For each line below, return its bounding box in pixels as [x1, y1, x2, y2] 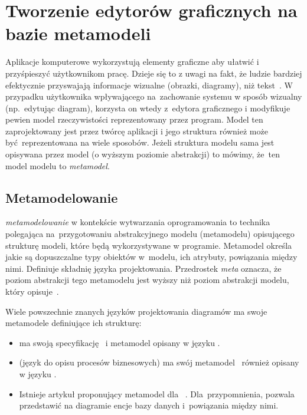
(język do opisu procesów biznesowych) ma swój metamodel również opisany [19, 356, 299, 368]
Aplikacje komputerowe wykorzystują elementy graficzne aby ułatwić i [5, 55, 259, 68]
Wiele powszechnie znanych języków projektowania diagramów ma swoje [5, 305, 267, 317]
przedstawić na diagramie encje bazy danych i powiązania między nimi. [19, 399, 279, 411]
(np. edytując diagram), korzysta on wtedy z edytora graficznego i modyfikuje [5, 101, 290, 114]
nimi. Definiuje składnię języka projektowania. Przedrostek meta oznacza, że [5, 262, 282, 274]
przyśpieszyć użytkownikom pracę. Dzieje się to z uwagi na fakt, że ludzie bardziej [5, 67, 302, 79]
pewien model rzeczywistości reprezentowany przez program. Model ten [5, 113, 263, 126]
